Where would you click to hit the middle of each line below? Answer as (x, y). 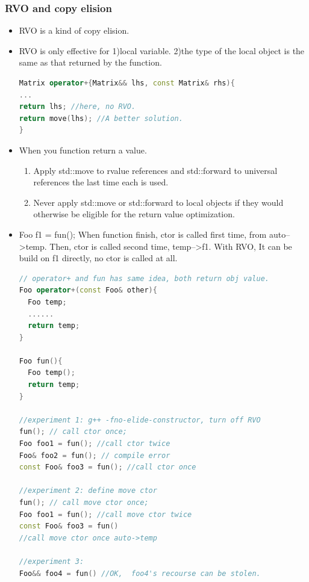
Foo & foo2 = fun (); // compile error (95, 455)
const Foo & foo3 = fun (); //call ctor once (108, 467)
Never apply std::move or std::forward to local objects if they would (158, 202)
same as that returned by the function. (90, 62)
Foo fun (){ (41, 361)
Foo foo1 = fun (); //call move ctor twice (105, 514)
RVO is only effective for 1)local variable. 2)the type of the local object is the (162, 50)
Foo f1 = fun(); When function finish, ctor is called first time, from (143, 234)
